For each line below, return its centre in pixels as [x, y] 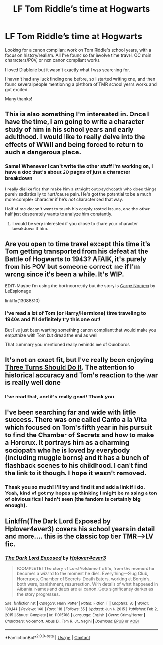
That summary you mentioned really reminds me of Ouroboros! [68, 344]
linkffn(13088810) [23, 301]
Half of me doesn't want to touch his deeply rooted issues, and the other [78, 209]
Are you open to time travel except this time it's [78, 244]
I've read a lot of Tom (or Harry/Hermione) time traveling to [75, 313]
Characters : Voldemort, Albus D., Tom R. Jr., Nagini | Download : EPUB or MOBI [72, 621]
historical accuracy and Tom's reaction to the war [81, 375]
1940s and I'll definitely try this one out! [53, 319]
